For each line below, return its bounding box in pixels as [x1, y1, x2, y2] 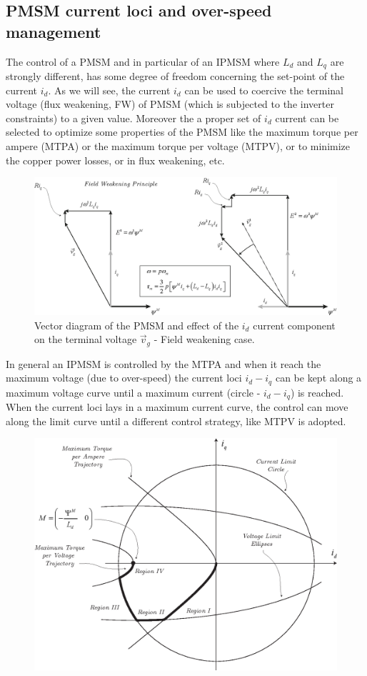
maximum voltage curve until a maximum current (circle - [6, 384, 261, 399]
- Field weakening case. [154, 332, 255, 347]
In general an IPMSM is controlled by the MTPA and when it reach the [6, 356, 321, 371]
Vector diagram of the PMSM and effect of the [34, 317, 239, 332]
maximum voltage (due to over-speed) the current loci [6, 370, 242, 385]
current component [253, 317, 336, 332]
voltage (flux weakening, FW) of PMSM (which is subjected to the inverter [6, 96, 334, 111]
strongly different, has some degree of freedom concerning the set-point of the [6, 69, 345, 84]
